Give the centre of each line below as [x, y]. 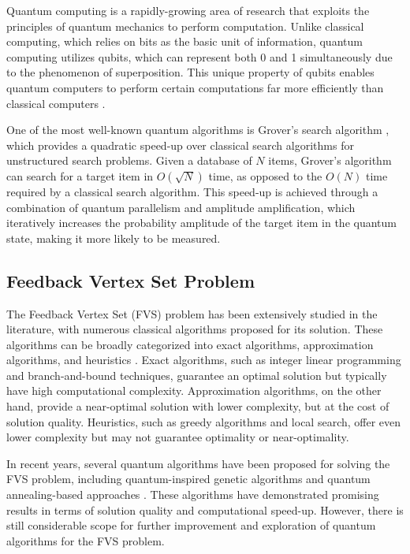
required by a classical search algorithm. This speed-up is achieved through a [192, 191]
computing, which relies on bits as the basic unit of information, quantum [184, 41]
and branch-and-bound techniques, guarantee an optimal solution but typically [197, 375]
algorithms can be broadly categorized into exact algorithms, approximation [190, 344]
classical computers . [56, 103]
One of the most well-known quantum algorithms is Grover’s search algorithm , [198, 130]
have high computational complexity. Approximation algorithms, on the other [194, 390]
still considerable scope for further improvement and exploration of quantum [191, 525]
